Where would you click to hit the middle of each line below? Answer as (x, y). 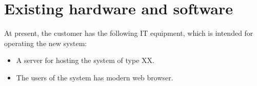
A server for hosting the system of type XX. (85, 60)
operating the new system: (46, 43)
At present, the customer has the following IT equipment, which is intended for (129, 33)
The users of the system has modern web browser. (95, 77)
